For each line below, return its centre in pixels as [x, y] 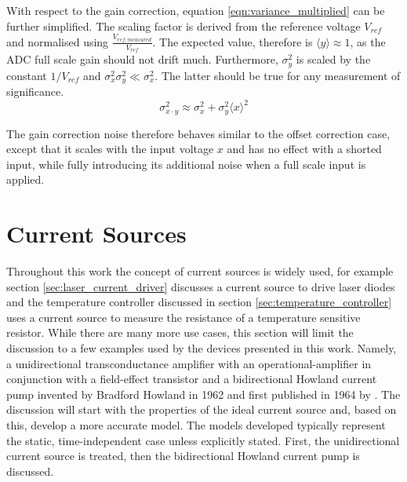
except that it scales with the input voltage [110, 149]
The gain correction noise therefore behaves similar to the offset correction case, [198, 133]
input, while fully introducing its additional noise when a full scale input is [186, 164]
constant [27, 75]
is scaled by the [333, 59]
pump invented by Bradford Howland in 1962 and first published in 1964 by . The [203, 394]
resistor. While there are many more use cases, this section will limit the [180, 332]
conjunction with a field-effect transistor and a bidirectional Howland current [192, 379]
